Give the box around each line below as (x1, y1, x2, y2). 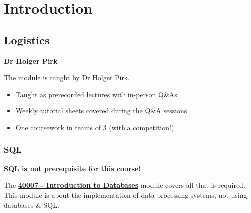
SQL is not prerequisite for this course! (4, 163, 141, 173)
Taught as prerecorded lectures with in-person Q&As (15, 89, 177, 99)
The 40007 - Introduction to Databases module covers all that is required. (4, 180, 245, 190)
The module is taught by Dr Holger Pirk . (4, 72, 130, 83)
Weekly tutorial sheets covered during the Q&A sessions (15, 106, 187, 116)
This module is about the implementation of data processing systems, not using (4, 189, 247, 200)
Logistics (4, 32, 50, 47)
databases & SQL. (4, 199, 59, 210)
